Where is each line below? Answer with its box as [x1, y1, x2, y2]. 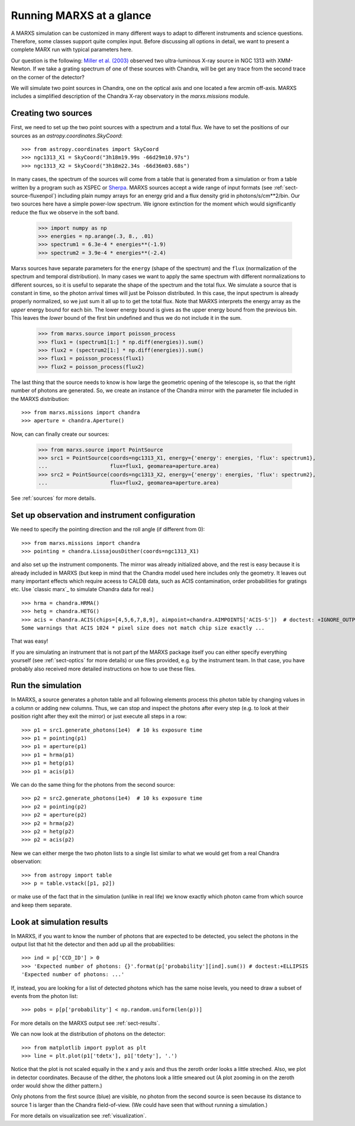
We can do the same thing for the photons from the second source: [11, 781, 175, 788]
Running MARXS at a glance [11, 9, 151, 22]
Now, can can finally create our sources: [11, 430, 109, 438]
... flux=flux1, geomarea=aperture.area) [38, 463, 220, 470]
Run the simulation [11, 681, 82, 691]
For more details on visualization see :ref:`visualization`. [11, 1112, 147, 1119]
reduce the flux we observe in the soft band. [11, 208, 120, 216]
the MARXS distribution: [11, 395, 69, 402]
